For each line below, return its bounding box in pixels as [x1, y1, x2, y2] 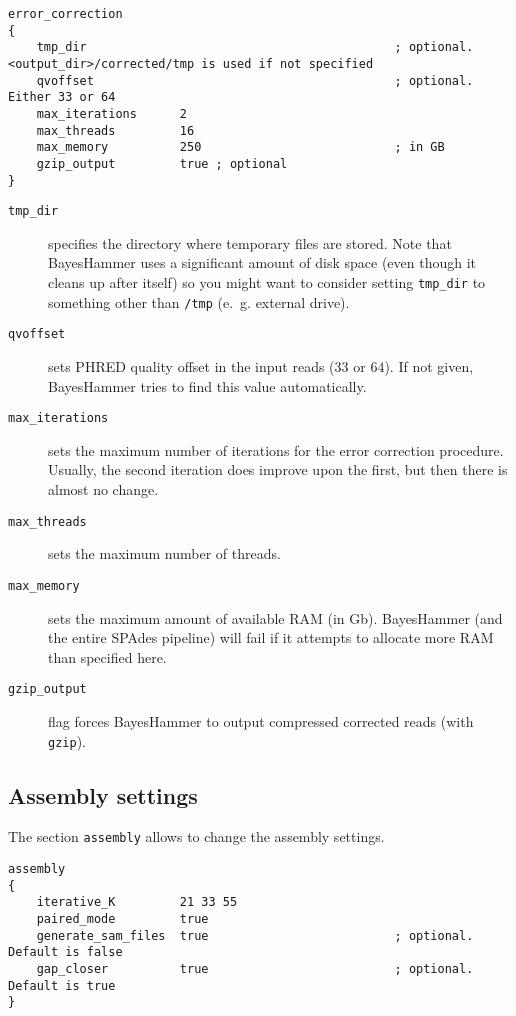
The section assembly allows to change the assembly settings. [8, 826, 385, 847]
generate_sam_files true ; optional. [36, 928, 474, 943]
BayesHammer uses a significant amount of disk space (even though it [48, 252, 477, 273]
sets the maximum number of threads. [48, 543, 281, 564]
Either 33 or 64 [8, 90, 116, 105]
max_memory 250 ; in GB [36, 140, 445, 155]
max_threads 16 [36, 123, 195, 138]
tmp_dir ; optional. [36, 40, 474, 55]
